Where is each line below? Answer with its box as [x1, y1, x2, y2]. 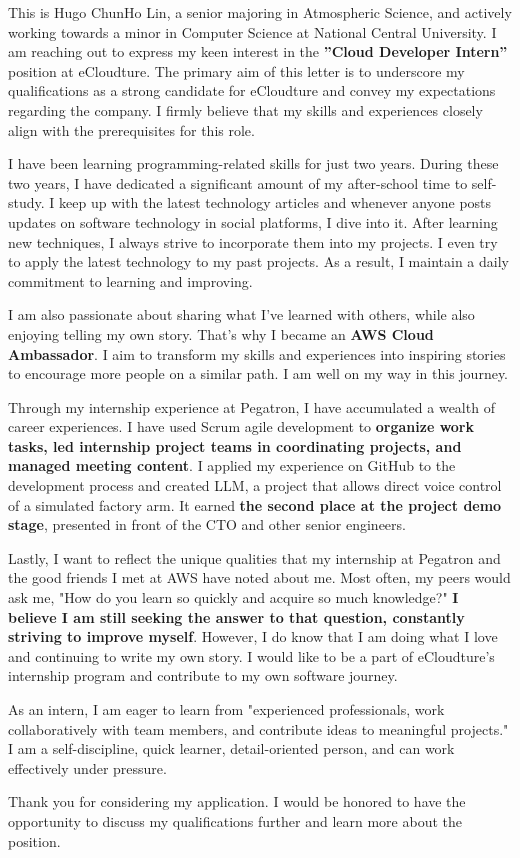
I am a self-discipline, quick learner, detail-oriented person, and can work [8, 738, 455, 759]
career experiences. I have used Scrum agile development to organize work [8, 416, 475, 437]
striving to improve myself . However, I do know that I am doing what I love [8, 626, 498, 647]
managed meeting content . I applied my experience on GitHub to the [8, 455, 456, 476]
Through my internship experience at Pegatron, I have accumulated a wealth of [8, 396, 495, 417]
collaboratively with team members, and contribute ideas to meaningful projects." [8, 718, 509, 739]
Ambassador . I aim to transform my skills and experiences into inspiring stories [8, 343, 506, 364]
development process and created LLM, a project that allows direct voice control [8, 475, 502, 496]
